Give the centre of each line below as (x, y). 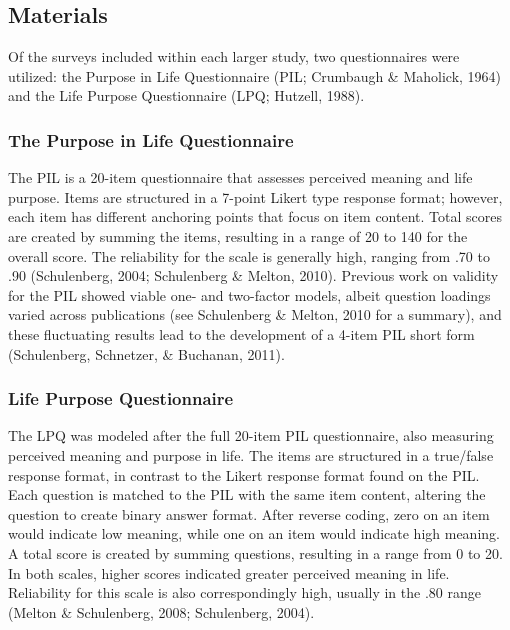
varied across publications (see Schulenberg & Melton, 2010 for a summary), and (255, 314)
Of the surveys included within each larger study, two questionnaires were (234, 56)
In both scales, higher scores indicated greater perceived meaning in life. (229, 572)
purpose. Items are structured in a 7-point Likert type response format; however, (255, 196)
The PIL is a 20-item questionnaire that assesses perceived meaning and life (240, 177)
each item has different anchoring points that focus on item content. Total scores (255, 216)
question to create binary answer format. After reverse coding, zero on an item (249, 513)
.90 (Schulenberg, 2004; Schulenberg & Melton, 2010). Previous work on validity (253, 275)
